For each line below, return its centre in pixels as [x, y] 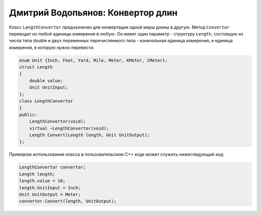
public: [28, 115]
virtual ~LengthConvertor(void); [69, 128]
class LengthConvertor [46, 101]
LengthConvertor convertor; [52, 167]
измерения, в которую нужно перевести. [52, 47]
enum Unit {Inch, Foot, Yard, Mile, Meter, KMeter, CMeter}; [93, 60]
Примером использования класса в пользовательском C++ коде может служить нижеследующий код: [117, 154]
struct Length [36, 67]
